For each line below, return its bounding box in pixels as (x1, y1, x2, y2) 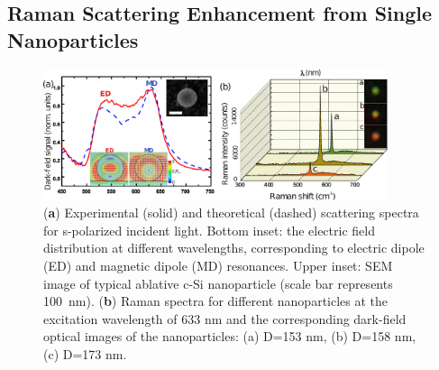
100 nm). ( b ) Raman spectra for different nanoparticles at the (43, 291, 389, 310)
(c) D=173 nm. (43, 344, 127, 363)
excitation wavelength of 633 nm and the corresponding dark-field (43, 309, 407, 328)
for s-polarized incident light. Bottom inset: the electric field (43, 220, 375, 239)
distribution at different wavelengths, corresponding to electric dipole (43, 238, 425, 257)
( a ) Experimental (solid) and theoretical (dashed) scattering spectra (43, 203, 419, 222)
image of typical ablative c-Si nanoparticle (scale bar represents (43, 273, 393, 292)
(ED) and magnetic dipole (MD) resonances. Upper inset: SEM (43, 255, 393, 274)
